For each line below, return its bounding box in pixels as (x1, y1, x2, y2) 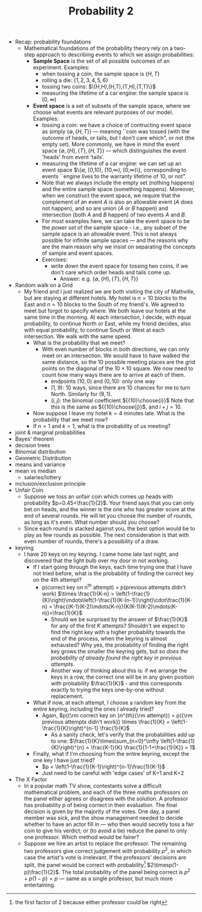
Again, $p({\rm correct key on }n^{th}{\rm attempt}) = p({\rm (41, 711, 193, 719)
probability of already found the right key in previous (50, 654, 182, 661)
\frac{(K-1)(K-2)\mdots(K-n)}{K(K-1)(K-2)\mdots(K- (54, 603, 178, 610)
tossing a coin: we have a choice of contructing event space (41, 122, 191, 129)
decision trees (14, 442, 50, 449)
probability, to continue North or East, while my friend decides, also (23, 320, 191, 327)
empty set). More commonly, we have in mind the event (41, 140, 180, 148)
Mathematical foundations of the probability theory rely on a (23, 45, 173, 52)
